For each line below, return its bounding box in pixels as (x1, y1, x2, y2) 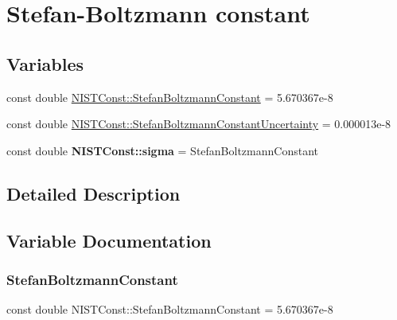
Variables (6, 51, 84, 76)
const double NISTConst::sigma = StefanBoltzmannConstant (6, 142, 319, 158)
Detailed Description (6, 181, 181, 205)
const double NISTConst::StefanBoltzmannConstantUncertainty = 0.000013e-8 (6, 115, 391, 132)
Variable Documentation (6, 228, 212, 252)
